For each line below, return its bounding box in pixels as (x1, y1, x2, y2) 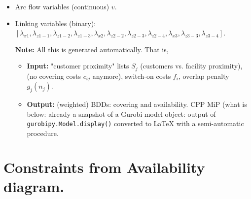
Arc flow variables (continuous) (15, 1, 109, 11)
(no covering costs (27, 70, 81, 81)
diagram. (3, 176, 65, 196)
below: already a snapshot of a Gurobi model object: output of (27, 108, 216, 119)
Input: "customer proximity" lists (27, 61, 129, 71)
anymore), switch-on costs (92, 70, 171, 81)
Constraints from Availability (3, 157, 205, 177)
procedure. (27, 128, 59, 138)
